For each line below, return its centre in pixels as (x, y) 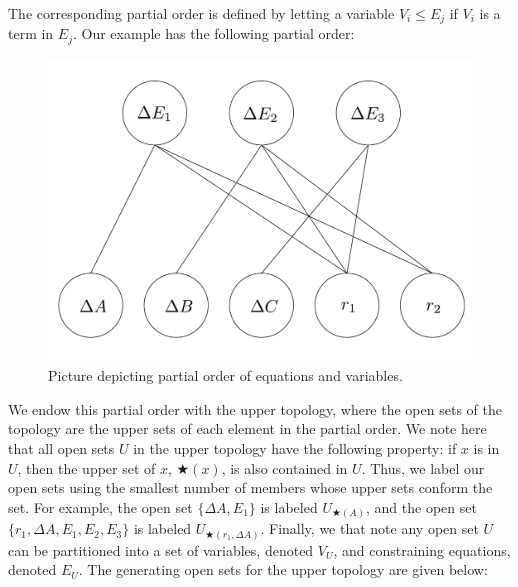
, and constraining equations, (422, 549)
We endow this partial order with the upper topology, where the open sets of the (255, 408)
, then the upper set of (86, 467)
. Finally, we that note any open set (369, 528)
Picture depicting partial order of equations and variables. (225, 375)
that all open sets (61, 447)
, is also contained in (284, 467)
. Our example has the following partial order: (213, 33)
